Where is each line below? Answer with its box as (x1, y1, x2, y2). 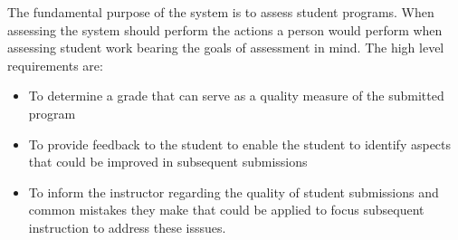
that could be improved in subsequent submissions (28, 152, 308, 171)
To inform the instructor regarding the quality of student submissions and (28, 182, 439, 201)
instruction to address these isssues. (28, 217, 226, 236)
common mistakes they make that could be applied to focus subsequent (28, 200, 425, 219)
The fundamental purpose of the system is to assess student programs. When (7, 3, 434, 21)
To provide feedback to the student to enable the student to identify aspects (28, 134, 452, 153)
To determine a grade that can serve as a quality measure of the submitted (28, 86, 444, 105)
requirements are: (7, 55, 103, 74)
